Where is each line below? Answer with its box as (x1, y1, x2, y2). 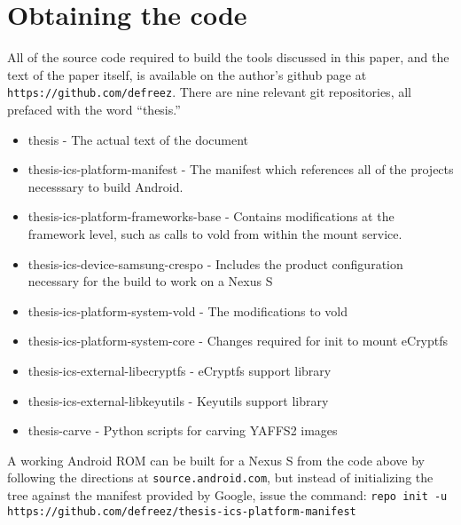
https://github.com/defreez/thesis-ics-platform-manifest (7, 505, 356, 518)
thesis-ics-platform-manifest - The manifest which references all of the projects (27, 160, 454, 179)
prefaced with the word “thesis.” (7, 99, 181, 118)
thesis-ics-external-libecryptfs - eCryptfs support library (27, 361, 332, 379)
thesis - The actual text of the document (27, 130, 249, 148)
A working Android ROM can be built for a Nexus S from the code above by (7, 450, 426, 469)
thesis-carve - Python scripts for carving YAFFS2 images (27, 421, 338, 440)
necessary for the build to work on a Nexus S (27, 272, 273, 290)
